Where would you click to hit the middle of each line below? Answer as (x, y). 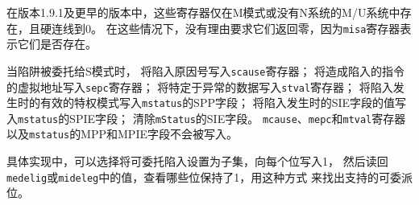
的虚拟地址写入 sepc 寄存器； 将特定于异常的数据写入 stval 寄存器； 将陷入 (200, 86)
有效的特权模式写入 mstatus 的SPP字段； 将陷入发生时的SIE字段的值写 (223, 102)
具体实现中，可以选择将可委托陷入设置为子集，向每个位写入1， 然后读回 (197, 161)
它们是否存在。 (57, 44)
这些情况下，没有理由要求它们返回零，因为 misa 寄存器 (259, 28)
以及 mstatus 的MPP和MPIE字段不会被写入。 (122, 134)
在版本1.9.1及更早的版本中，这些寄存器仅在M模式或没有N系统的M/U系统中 (203, 12)
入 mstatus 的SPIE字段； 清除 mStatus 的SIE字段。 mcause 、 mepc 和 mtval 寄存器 (206, 118)
